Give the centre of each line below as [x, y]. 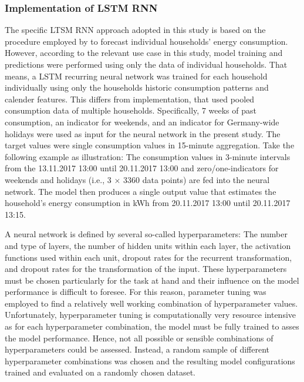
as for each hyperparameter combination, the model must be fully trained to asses [152, 326]
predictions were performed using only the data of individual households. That [146, 64]
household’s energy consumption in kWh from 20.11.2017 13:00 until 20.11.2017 [148, 203]
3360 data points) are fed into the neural [197, 179]
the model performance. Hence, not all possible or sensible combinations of [139, 338]
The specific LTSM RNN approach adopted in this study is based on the [135, 30]
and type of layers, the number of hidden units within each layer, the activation [148, 245]
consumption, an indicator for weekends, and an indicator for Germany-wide [142, 122]
